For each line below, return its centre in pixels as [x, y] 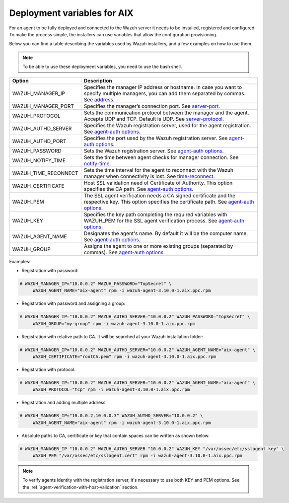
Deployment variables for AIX [71, 13]
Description [98, 80]
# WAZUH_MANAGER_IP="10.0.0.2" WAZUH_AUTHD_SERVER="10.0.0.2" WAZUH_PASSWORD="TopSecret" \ [135, 317]
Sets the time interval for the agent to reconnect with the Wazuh [158, 170]
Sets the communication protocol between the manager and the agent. [166, 113]
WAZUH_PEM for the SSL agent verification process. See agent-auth [164, 220]
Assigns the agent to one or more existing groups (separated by [158, 246]
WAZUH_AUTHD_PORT [39, 141]
